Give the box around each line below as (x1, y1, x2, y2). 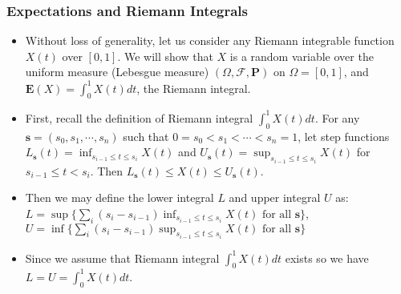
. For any (314, 109, 360, 126)
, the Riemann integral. (136, 79, 251, 96)
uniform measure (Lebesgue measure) (25, 63, 209, 80)
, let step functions (298, 127, 390, 144)
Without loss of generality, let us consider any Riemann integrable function (25, 32, 395, 49)
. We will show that (117, 47, 213, 64)
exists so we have (285, 249, 369, 266)
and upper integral (229, 189, 321, 206)
